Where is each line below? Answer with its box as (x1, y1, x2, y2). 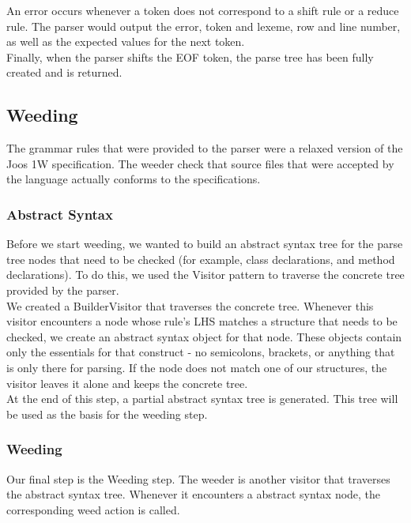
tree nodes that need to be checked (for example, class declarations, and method (6, 250, 395, 267)
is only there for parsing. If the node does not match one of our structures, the (6, 359, 387, 375)
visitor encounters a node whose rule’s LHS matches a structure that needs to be (6, 313, 398, 329)
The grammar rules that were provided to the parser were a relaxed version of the (6, 140, 403, 156)
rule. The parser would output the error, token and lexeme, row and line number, (6, 17, 401, 34)
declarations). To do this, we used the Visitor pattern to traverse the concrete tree (6, 266, 405, 283)
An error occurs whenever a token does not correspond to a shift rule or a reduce (6, 2, 399, 18)
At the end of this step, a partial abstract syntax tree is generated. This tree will (6, 390, 398, 407)
